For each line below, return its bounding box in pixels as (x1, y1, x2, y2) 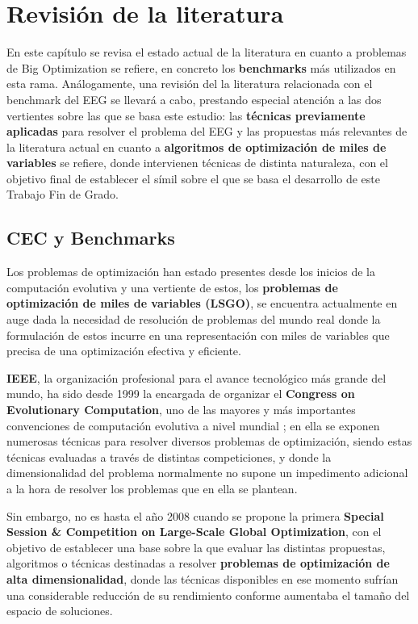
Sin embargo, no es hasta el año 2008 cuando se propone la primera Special (6, 507, 384, 524)
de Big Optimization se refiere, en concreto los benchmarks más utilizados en (6, 59, 396, 76)
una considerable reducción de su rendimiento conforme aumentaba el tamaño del (6, 586, 410, 603)
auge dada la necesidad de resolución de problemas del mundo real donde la (6, 311, 381, 328)
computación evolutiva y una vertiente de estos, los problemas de (6, 278, 338, 295)
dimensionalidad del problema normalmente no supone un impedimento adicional (6, 464, 408, 481)
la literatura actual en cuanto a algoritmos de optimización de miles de (6, 138, 387, 155)
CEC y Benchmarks (6, 225, 175, 250)
